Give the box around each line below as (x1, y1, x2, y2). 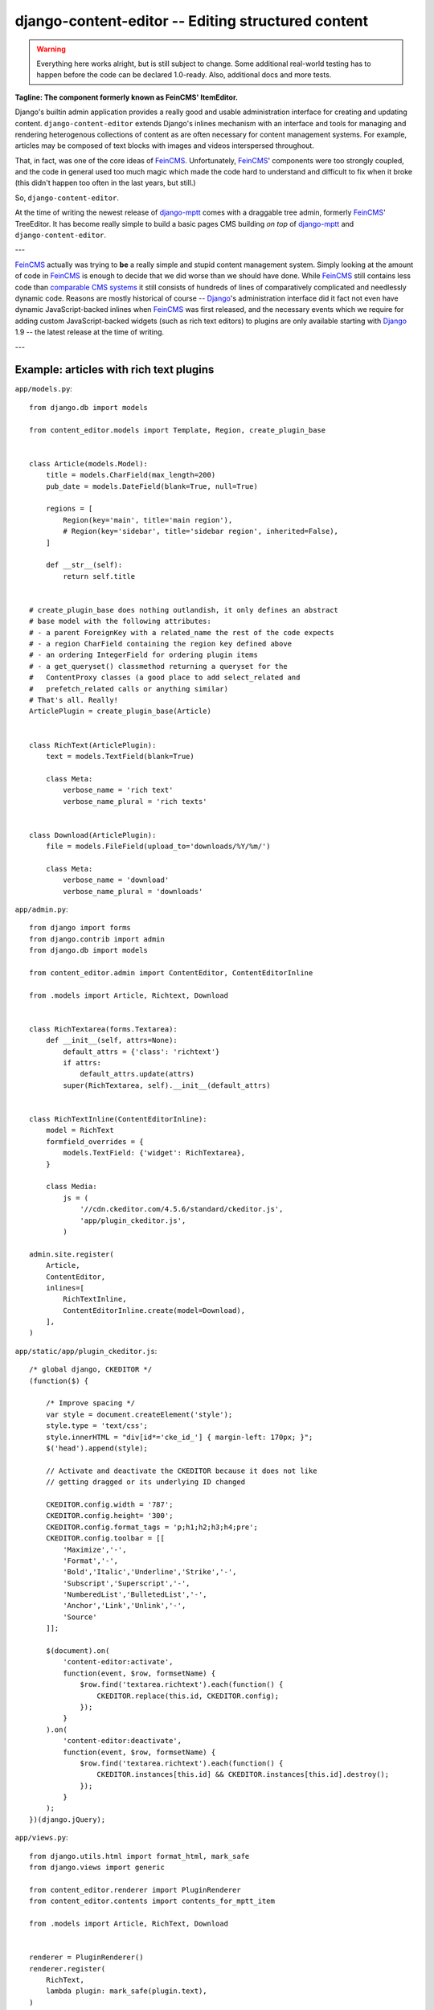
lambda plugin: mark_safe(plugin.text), (45, 1987, 208, 1996)
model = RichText (45, 1126, 114, 1135)
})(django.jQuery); (29, 1815, 106, 1824)
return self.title (63, 572, 136, 580)
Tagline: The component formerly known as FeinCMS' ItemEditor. (14, 92, 239, 102)
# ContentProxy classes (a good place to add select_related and (29, 673, 301, 683)
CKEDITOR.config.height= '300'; (45, 1512, 174, 1520)
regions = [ (45, 504, 93, 514)
